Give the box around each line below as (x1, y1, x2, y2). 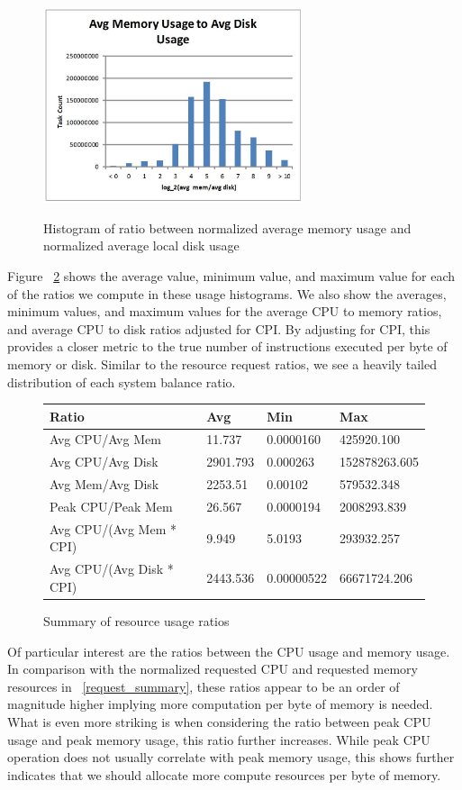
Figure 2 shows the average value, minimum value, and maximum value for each (7, 266, 456, 285)
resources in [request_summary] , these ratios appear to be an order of (7, 676, 400, 695)
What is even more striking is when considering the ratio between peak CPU (7, 712, 431, 731)
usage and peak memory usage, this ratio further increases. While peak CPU (7, 730, 430, 749)
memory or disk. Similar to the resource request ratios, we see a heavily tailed (7, 354, 437, 373)
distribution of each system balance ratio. (7, 372, 236, 391)
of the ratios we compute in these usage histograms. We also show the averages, (7, 284, 447, 303)
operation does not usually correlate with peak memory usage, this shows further (7, 748, 455, 767)
